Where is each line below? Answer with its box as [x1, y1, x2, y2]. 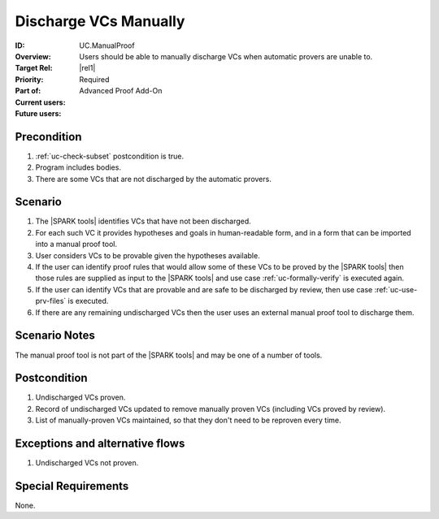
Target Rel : [15, 63, 53, 73]
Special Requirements [15, 479, 129, 493]
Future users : [15, 108, 62, 118]
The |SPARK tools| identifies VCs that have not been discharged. [35, 216, 251, 227]
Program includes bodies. [35, 162, 122, 172]
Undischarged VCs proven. [35, 392, 126, 402]
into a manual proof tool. [35, 240, 118, 249]
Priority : [15, 74, 44, 84]
